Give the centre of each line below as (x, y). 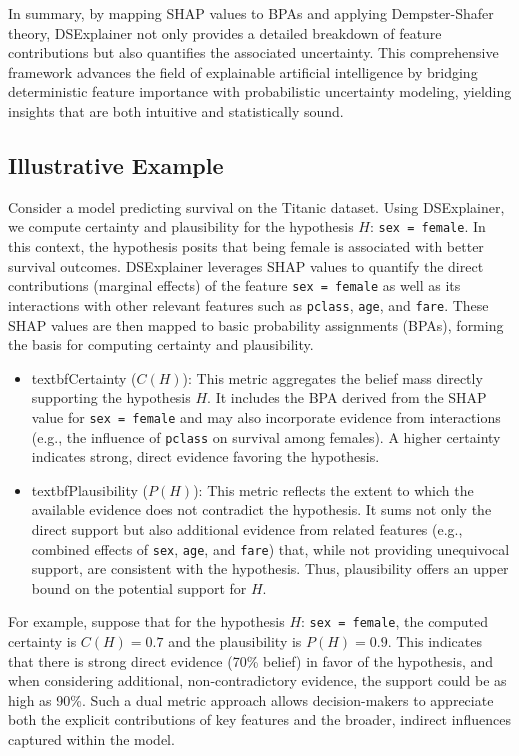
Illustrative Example (116, 164)
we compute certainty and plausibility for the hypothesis (181, 226)
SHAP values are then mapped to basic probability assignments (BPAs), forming (256, 324)
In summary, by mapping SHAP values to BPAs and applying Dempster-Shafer (251, 13)
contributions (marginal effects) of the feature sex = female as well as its (234, 285)
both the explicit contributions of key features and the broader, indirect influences (259, 719)
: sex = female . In (427, 226)
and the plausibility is (235, 641)
